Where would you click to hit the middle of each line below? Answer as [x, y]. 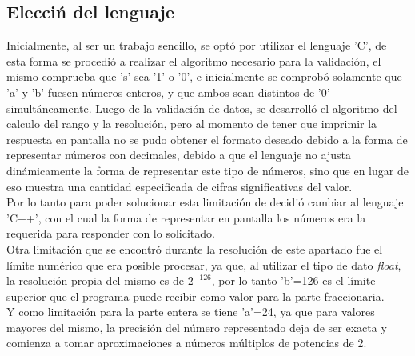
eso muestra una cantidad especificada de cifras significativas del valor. [180, 186]
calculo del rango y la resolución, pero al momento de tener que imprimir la [192, 124]
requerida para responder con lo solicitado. [111, 233]
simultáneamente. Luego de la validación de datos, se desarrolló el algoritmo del [202, 108]
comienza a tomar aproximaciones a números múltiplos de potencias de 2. [187, 343]
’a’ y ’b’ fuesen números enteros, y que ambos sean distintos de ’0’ [168, 92]
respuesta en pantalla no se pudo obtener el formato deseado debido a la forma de [207, 139]
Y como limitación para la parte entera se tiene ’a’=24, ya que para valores [191, 312]
